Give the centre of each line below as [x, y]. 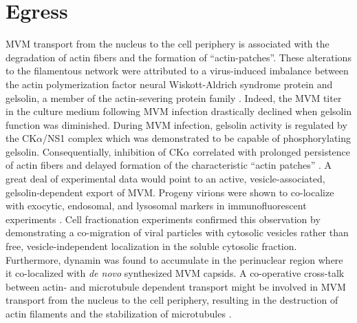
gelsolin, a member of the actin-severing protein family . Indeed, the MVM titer [174, 97]
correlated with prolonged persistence [272, 151]
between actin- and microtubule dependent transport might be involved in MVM [176, 286]
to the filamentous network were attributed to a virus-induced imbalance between [177, 71]
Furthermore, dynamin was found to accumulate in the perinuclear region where [174, 259]
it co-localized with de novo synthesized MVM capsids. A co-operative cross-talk [175, 273]
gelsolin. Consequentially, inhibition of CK [95, 151]
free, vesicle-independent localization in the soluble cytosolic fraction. [151, 246]
